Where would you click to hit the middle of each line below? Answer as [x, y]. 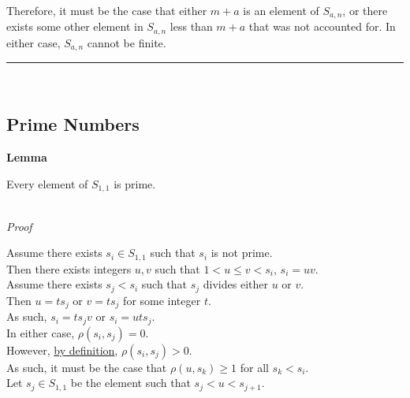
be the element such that [130, 383]
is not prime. [242, 253]
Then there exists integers [69, 268]
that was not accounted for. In [322, 26]
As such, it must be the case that [87, 367]
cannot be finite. [127, 42]
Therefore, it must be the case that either [107, 10]
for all [254, 367]
